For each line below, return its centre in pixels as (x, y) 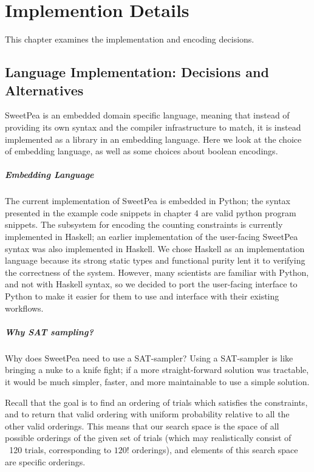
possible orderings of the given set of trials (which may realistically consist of (148, 438)
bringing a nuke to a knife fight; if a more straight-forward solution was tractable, (157, 370)
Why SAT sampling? (49, 331)
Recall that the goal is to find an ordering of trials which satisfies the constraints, (156, 402)
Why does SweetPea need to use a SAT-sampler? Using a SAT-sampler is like (149, 357)
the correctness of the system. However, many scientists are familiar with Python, (157, 272)
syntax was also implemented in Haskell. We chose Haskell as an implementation (155, 248)
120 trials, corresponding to (60, 449)
